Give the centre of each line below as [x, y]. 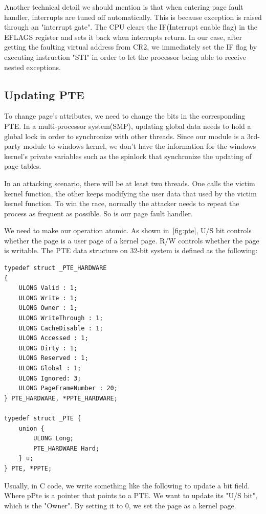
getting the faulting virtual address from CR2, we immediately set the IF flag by [131, 47]
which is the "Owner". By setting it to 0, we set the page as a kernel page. [120, 505]
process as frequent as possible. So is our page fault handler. [98, 213]
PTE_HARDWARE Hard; [66, 448]
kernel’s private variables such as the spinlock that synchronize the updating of [128, 156]
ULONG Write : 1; [48, 298]
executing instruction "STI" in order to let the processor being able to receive [125, 57]
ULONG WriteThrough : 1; [61, 318]
